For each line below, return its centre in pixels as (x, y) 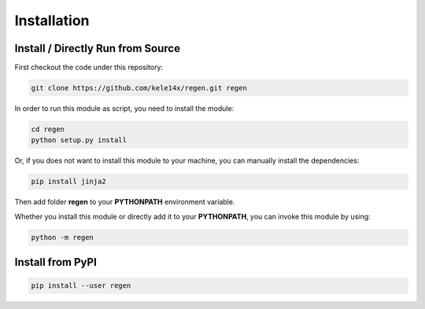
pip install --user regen (81, 286)
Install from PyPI (56, 262)
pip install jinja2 (68, 182)
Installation (52, 20)
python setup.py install (79, 140)
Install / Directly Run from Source (98, 48)
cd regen (48, 129)
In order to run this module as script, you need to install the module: (124, 109)
